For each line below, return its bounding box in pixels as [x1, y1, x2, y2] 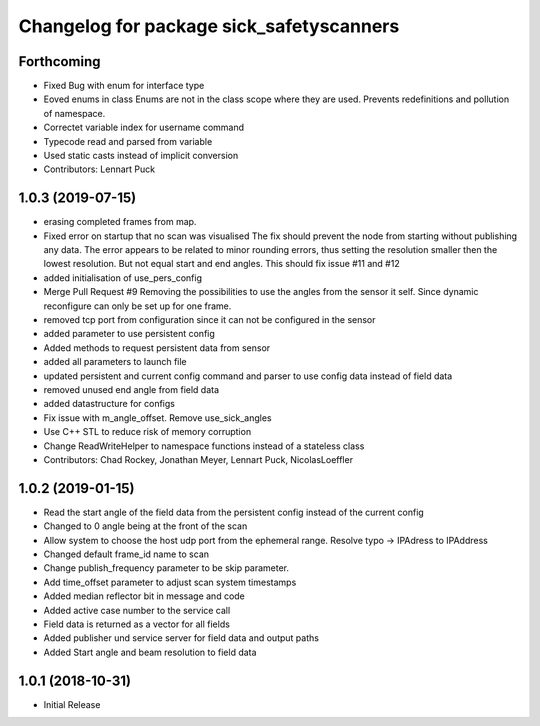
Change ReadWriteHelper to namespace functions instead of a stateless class [43, 440, 365, 452]
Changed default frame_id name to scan [43, 548, 210, 560]
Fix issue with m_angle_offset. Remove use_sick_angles [43, 411, 272, 424]
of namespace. [43, 107, 106, 119]
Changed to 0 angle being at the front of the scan [43, 520, 248, 532]
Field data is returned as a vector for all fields [43, 618, 230, 630]
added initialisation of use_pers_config [43, 271, 202, 284]
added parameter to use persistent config [43, 328, 215, 340]
